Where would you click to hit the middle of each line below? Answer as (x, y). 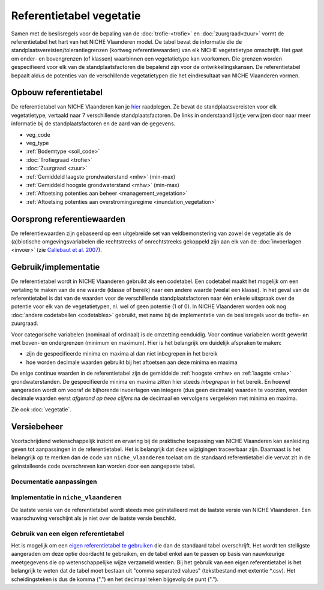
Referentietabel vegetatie (76, 16)
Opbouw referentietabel (57, 93)
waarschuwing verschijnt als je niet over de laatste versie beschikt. (94, 518)
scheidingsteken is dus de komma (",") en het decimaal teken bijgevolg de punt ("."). (115, 579)
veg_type (37, 143)
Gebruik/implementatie (55, 267)
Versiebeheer (37, 427)
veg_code (38, 134)
